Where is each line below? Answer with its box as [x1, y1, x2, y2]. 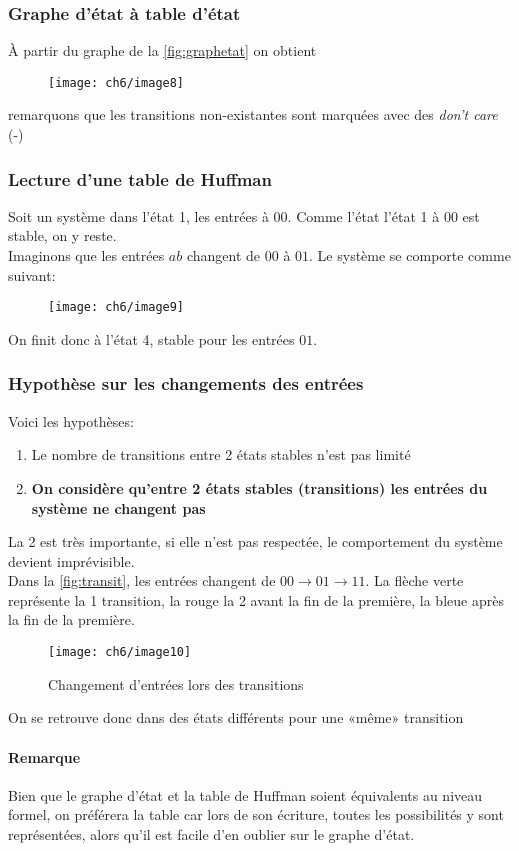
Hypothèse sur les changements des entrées [8, 371, 364, 396]
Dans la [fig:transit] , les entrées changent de [8, 570, 276, 591]
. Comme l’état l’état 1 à [287, 205, 440, 226]
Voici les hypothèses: [8, 410, 134, 431]
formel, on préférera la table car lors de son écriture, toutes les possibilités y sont [8, 804, 504, 825]
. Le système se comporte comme [309, 245, 511, 266]
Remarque [8, 746, 81, 767]
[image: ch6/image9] [48, 300, 185, 315]
